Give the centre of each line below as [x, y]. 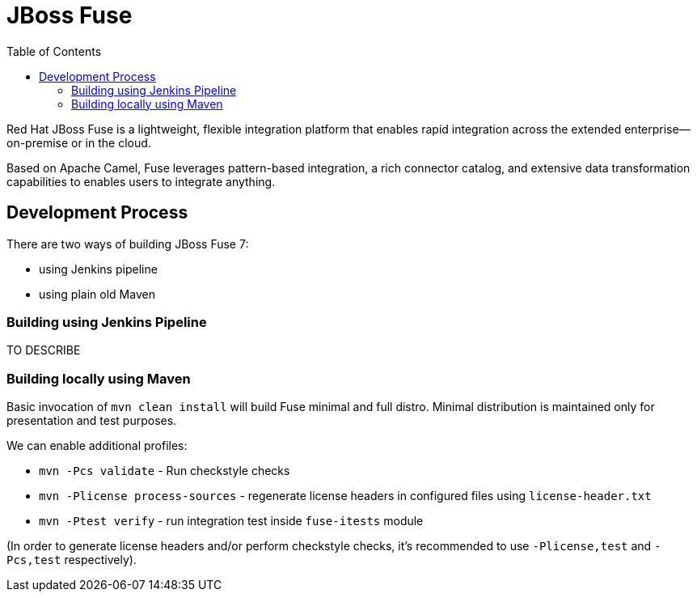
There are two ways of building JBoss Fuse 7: [128, 244]
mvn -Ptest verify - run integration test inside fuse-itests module [231, 521]
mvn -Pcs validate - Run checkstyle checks [165, 471]
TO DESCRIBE [44, 350]
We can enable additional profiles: [97, 446]
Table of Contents [54, 51]
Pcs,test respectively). [72, 560]
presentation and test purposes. [92, 421]
